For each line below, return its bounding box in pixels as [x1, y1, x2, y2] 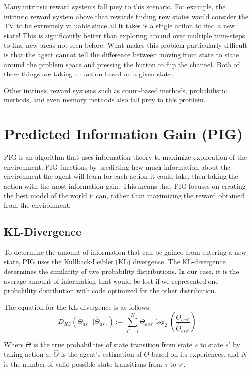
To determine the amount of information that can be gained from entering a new [4, 247, 247, 257]
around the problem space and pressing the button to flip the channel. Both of [4, 59, 239, 69]
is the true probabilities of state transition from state [33, 339, 192, 349]
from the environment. [4, 200, 71, 210]
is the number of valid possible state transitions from [4, 358, 162, 369]
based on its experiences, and [151, 349, 239, 359]
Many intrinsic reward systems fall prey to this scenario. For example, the [4, 1, 226, 11]
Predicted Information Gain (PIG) [4, 124, 243, 144]
